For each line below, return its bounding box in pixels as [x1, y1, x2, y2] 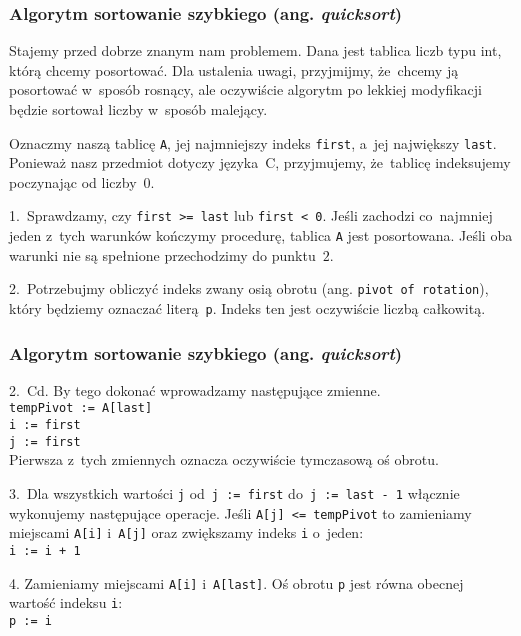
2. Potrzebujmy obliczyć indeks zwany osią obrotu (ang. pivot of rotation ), [9, 278, 489, 299]
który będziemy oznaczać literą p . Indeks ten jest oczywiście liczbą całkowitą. [9, 298, 486, 318]
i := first [9, 418, 81, 433]
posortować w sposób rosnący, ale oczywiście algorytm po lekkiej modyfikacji [9, 79, 482, 100]
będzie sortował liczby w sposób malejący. [9, 99, 268, 119]
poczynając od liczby [9, 171, 137, 192]
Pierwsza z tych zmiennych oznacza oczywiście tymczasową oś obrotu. [9, 449, 439, 470]
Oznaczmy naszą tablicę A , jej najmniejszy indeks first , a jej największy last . [9, 132, 497, 153]
